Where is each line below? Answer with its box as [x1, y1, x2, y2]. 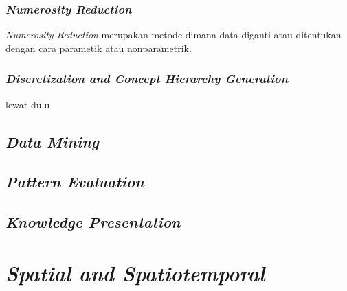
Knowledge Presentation [5, 211, 181, 233]
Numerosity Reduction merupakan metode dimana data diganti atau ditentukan [5, 27, 342, 42]
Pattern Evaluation [5, 171, 144, 192]
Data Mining [5, 130, 99, 152]
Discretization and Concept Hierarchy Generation [5, 70, 289, 87]
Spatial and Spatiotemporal [5, 258, 265, 287]
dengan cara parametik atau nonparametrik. [5, 40, 192, 55]
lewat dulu [5, 97, 50, 111]
